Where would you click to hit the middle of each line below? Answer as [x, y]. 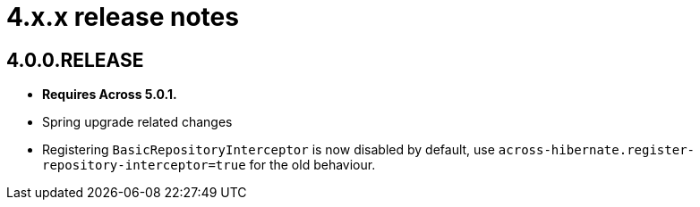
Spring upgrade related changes [137, 122]
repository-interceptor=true [144, 166]
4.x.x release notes [123, 17]
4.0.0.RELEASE [75, 60]
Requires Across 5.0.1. [110, 95]
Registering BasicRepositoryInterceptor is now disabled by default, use [269, 150]
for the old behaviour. [312, 165]
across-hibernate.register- [597, 150]
